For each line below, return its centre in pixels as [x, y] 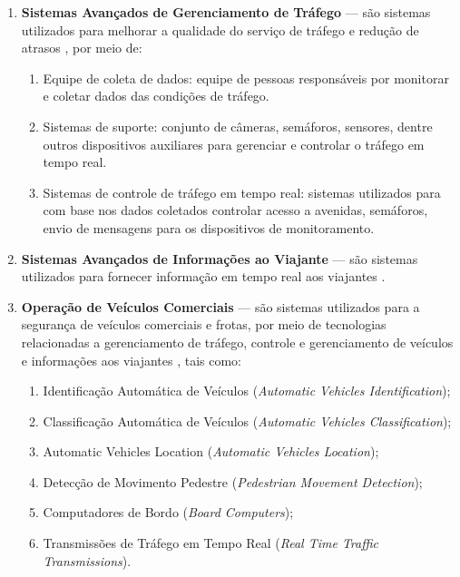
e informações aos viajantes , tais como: [131, 360]
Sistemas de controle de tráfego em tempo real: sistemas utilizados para [242, 192]
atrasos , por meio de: [82, 48]
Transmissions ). [87, 560]
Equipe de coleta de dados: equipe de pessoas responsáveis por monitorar [246, 78]
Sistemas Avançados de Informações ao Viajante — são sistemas [220, 258]
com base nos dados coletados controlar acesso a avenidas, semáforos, [235, 210]
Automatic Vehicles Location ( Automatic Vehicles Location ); [211, 451]
